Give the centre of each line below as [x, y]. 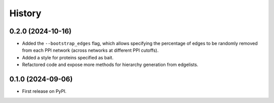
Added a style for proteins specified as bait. [68, 57]
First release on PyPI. [44, 91]
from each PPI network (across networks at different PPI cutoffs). [90, 50]
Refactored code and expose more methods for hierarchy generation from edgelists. [110, 65]
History [25, 13]
